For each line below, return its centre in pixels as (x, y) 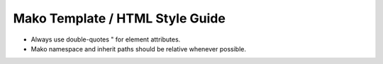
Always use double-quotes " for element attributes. (106, 39)
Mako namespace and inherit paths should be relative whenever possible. (138, 49)
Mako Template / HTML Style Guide (120, 18)
